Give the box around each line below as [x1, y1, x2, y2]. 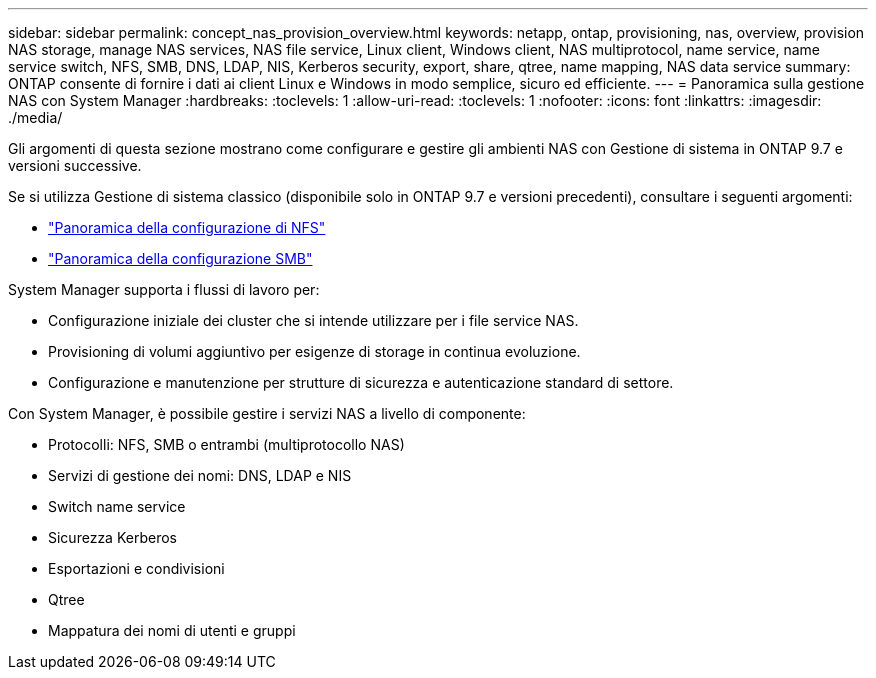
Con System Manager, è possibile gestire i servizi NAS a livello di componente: [8, 405, 526, 422]
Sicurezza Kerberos [48, 529, 177, 546]
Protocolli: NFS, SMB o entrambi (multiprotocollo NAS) [48, 436, 405, 453]
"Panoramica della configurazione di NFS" [48, 219, 326, 236]
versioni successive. [8, 157, 142, 174]
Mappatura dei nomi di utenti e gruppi [48, 622, 296, 639]
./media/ [8, 109, 63, 126]
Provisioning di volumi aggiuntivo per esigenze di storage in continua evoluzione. [48, 343, 581, 360]
